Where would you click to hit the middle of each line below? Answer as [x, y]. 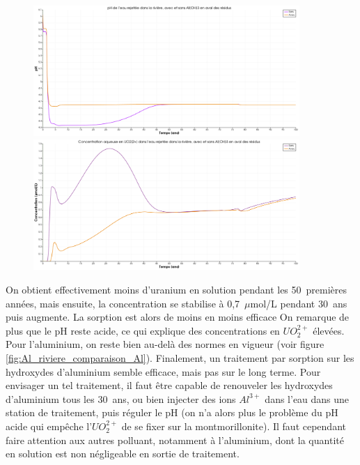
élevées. [329, 330]
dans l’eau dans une [307, 398]
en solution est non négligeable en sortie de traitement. [123, 453]
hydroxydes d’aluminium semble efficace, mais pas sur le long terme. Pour [163, 371]
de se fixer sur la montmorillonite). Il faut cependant [234, 426]
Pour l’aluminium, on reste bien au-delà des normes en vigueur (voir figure [165, 344]
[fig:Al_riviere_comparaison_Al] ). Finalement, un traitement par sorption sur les [180, 358]
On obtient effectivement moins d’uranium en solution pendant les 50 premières [177, 290]
